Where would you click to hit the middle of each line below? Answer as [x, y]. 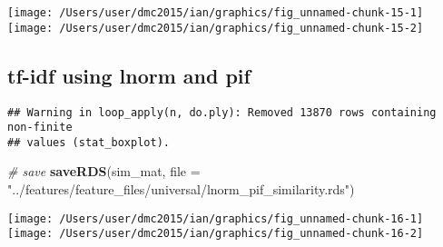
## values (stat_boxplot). [89, 142]
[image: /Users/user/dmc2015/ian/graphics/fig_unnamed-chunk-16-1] [216, 218]
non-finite [40, 128]
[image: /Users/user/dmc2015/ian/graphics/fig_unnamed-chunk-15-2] [216, 28]
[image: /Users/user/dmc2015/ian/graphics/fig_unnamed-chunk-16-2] [216, 234]
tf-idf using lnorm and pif [129, 75]
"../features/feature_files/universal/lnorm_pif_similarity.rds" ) [181, 189]
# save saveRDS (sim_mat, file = [104, 171]
